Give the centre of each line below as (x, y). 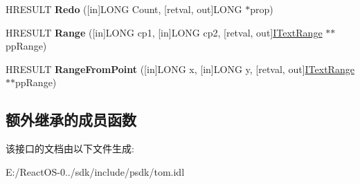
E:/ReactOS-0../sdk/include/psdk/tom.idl (95, 171)
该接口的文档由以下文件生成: (70, 149)
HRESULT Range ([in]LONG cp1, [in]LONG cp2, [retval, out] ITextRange (164, 32)
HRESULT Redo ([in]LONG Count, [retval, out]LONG (124, 9)
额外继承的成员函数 (71, 120)
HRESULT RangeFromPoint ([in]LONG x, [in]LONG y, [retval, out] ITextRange (180, 69)
